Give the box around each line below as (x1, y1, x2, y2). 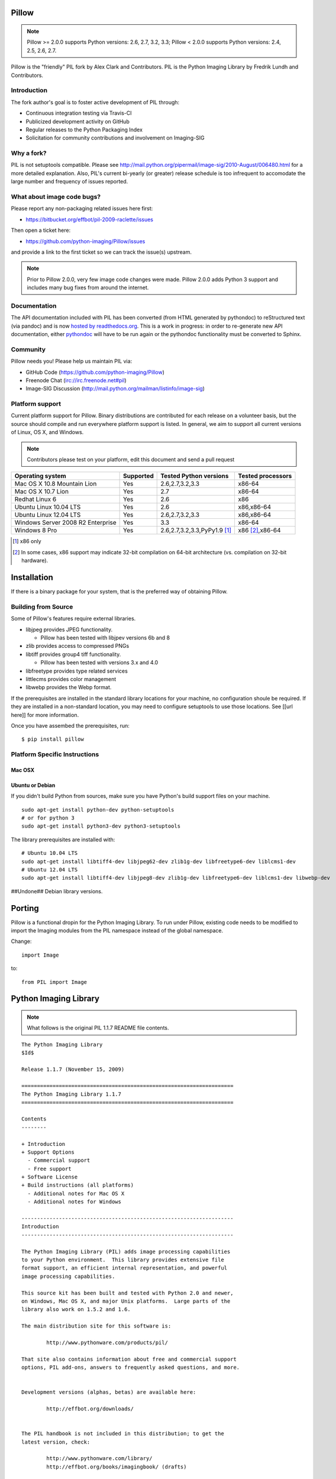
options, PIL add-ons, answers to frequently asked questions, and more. (21, 1364, 240, 1371)
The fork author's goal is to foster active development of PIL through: (11, 98, 180, 106)
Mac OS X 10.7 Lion (14, 487, 69, 496)
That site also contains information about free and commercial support (21, 1355, 237, 1362)
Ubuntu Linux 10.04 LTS (14, 503, 81, 511)
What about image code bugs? (11, 192, 101, 201)
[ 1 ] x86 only (12, 538, 41, 545)
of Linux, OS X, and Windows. (11, 429, 84, 436)
